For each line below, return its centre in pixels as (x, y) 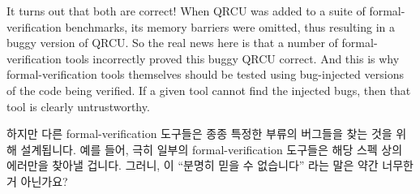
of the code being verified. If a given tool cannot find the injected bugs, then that (209, 90)
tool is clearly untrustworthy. (78, 106)
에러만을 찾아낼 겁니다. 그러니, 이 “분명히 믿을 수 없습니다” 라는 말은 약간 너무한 (210, 165)
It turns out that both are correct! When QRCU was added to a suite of (186, 11)
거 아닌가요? (37, 181)
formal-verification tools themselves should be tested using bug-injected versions (205, 74)
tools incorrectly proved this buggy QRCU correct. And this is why (232, 58)
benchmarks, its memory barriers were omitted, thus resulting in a (230, 26)
